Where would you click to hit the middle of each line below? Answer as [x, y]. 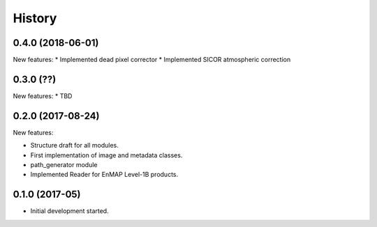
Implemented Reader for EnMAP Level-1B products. [104, 175]
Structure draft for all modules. [74, 146]
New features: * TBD [43, 96]
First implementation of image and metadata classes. [106, 155]
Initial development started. [69, 211]
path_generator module [64, 165]
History [35, 18]
